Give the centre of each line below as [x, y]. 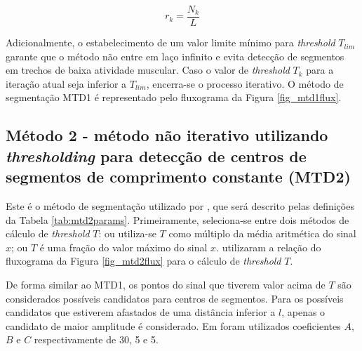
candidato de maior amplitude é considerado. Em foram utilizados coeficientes [173, 325]
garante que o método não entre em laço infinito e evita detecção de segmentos [175, 56]
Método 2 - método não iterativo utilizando [167, 135]
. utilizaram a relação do [269, 247]
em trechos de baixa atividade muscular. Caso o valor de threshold [148, 70]
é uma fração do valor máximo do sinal [123, 247]
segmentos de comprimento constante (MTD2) [178, 177]
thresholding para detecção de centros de [156, 155]
